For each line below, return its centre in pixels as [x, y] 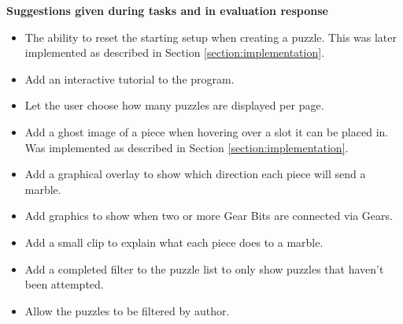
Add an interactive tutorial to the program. [129, 78]
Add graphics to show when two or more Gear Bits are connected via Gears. [209, 216]
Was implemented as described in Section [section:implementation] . [187, 147]
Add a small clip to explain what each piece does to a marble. [174, 242]
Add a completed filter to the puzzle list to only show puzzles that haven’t [204, 268]
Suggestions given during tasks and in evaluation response [167, 10]
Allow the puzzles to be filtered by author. [127, 310]
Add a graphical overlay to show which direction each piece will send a [195, 174]
